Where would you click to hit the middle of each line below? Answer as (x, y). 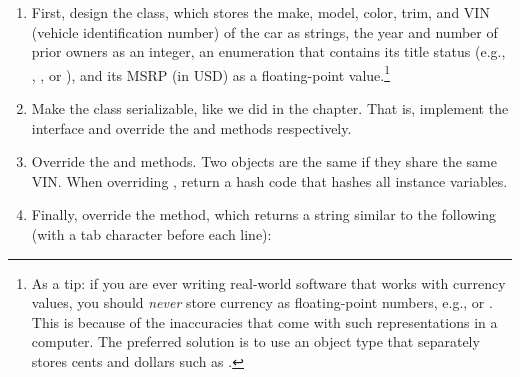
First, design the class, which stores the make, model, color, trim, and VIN (260, 12)
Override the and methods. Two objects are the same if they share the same (264, 161)
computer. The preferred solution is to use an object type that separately (255, 341)
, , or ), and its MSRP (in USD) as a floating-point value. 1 (211, 73)
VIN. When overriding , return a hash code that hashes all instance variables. (269, 180)
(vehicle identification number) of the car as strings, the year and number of (264, 31)
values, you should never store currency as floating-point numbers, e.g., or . (262, 302)
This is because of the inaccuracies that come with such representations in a (264, 321)
